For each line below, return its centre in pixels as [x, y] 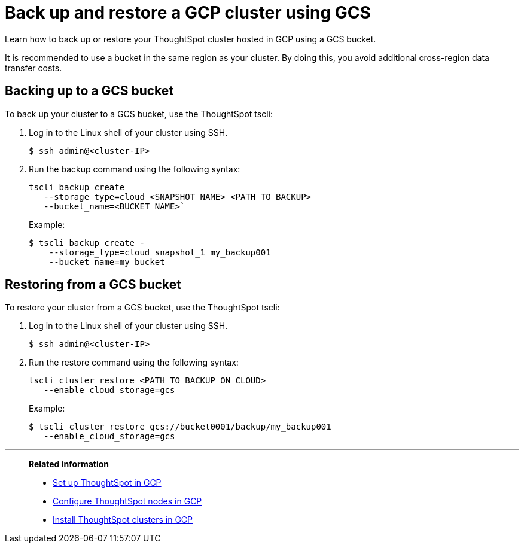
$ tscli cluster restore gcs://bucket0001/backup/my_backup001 [180, 427]
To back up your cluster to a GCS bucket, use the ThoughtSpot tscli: [139, 114]
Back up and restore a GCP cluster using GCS [188, 13]
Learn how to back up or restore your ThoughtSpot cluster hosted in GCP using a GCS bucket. [191, 39]
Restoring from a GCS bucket [93, 285]
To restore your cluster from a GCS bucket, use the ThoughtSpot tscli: [142, 308]
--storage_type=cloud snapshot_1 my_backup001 [160, 252]
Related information [69, 464]
